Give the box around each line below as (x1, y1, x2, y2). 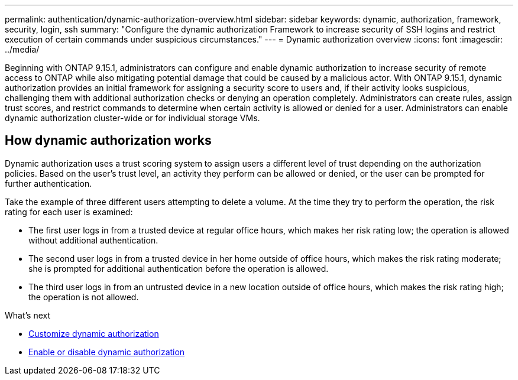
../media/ (5, 44, 40, 54)
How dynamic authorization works (5, 133, 212, 148)
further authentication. (5, 178, 92, 189)
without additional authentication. (28, 235, 158, 245)
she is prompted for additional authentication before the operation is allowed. (28, 263, 329, 274)
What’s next (5, 310, 51, 320)
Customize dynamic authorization (28, 328, 159, 339)
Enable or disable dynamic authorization (28, 346, 185, 357)
